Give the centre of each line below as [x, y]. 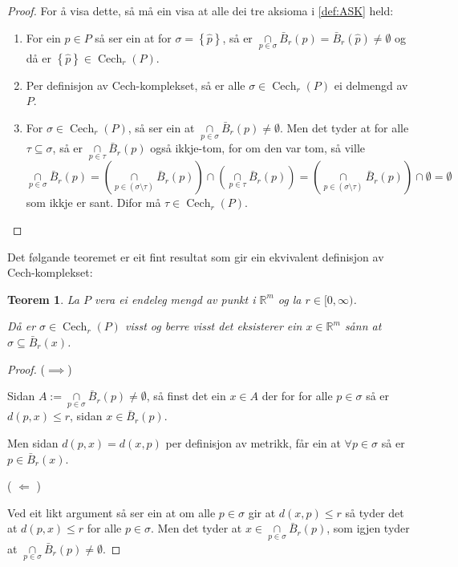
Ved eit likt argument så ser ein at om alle [111, 512]
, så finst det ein [186, 396]
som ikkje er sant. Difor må [93, 202]
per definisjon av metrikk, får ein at [253, 443]
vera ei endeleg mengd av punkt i [175, 299]
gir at [262, 512]
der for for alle [297, 396]
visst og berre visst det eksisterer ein [213, 326]
